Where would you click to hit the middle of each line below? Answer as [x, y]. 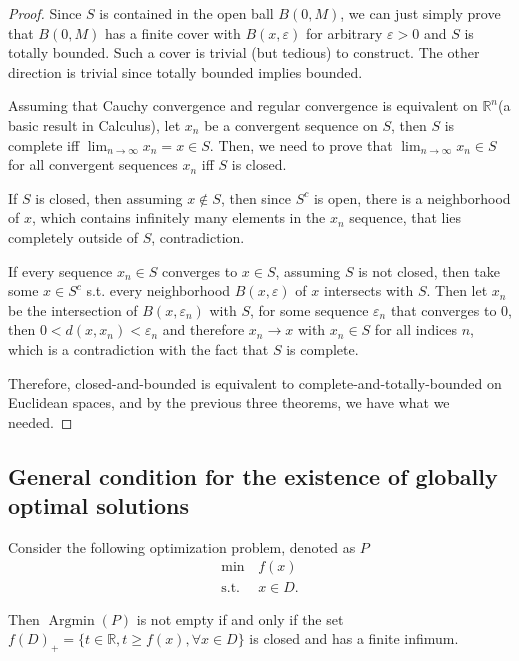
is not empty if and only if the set [240, 618]
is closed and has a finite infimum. [354, 638]
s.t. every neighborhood [158, 290]
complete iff [44, 144]
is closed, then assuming [109, 197]
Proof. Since [45, 13]
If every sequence [60, 270]
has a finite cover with [172, 32]
